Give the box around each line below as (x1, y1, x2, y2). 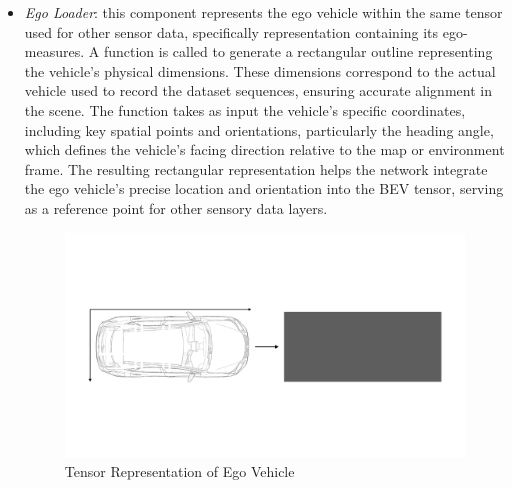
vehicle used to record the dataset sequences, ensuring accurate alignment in (24, 80, 492, 101)
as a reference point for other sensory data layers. (24, 197, 328, 218)
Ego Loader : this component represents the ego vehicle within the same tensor (24, 2, 503, 22)
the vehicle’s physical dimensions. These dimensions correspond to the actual (24, 60, 496, 81)
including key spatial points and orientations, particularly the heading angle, (24, 119, 494, 140)
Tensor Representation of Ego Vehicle (64, 461, 295, 482)
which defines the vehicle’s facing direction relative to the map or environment (24, 139, 505, 160)
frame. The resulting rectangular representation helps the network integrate (24, 158, 488, 179)
